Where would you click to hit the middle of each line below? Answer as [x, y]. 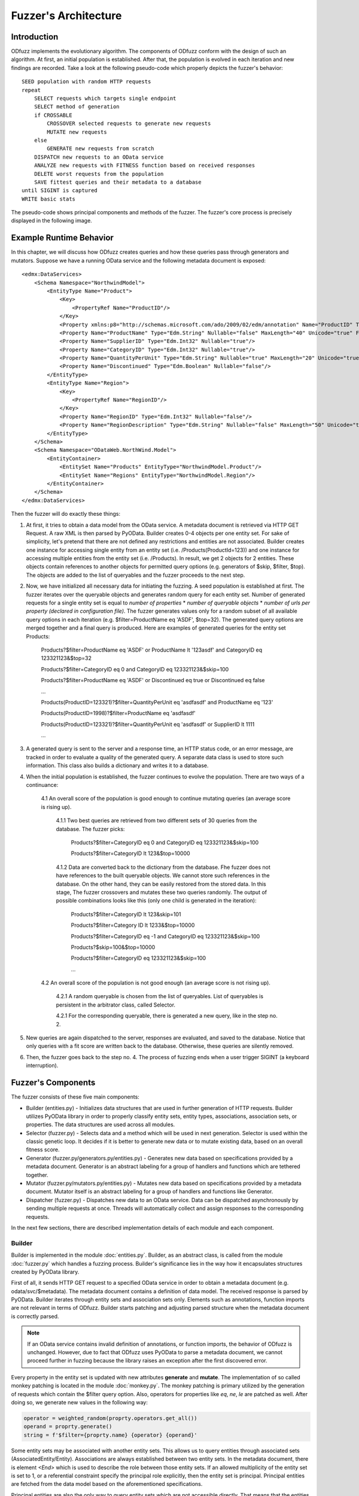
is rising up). [56, 807]
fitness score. [43, 1150]
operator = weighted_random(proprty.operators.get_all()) [110, 1418]
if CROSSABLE [53, 115]
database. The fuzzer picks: [90, 829]
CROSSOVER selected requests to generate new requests [129, 124]
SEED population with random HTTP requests [86, 82]
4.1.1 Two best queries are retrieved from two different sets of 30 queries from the [156, 820]
